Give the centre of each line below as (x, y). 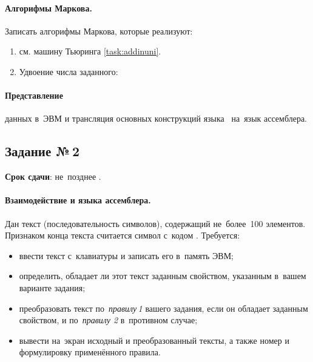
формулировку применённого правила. (90, 352)
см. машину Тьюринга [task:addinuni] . (90, 51)
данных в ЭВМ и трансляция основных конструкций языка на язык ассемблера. (156, 118)
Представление (34, 95)
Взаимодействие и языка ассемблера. (78, 200)
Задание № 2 (42, 151)
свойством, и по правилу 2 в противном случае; (108, 320)
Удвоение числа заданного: (69, 71)
